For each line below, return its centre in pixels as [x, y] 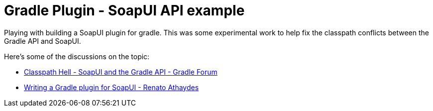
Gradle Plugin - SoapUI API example [124, 10]
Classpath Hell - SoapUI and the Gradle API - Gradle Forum [121, 72]
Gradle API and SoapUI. [43, 41]
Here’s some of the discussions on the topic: [77, 56]
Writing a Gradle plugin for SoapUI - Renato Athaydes [111, 87]
